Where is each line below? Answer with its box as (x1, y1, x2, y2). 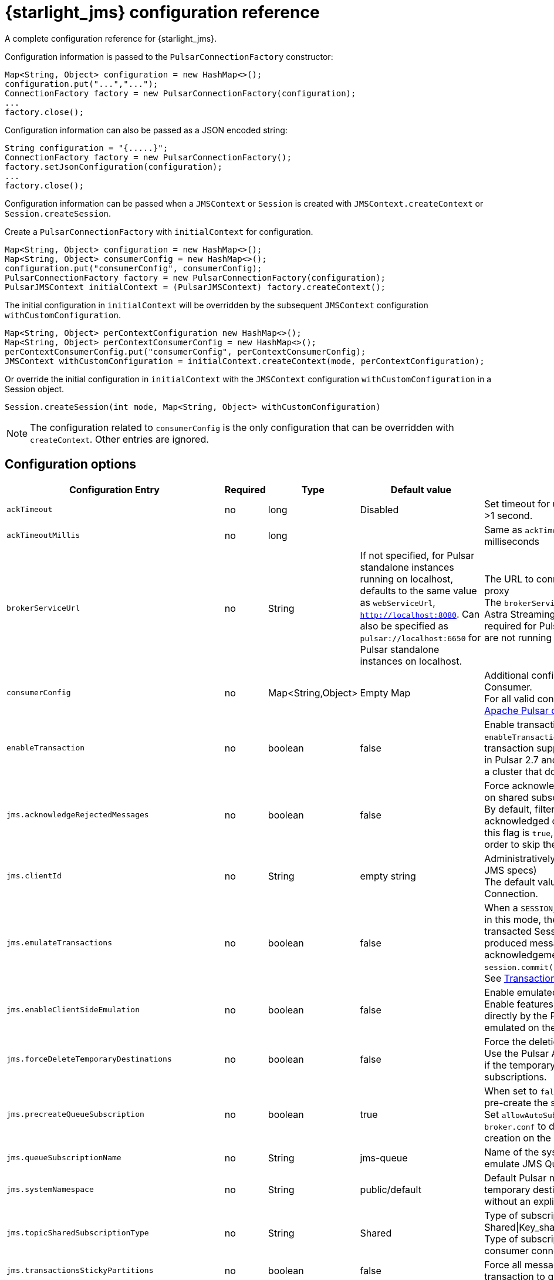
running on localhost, (360, 572, 454, 585)
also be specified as (360, 619, 449, 632)
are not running (484, 631, 552, 644)
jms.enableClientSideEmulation (6, 1005, 140, 1015)
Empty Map (360, 686, 411, 699)
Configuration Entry (69, 483, 160, 496)
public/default (360, 1183, 421, 1195)
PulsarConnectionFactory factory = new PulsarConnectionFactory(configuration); (5, 272, 386, 282)
